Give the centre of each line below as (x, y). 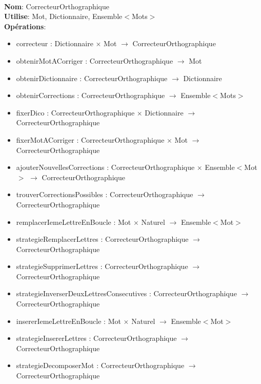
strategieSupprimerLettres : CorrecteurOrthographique (102, 266)
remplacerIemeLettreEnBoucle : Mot (74, 222)
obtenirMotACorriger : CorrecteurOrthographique (95, 60)
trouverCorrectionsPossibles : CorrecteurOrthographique (105, 194)
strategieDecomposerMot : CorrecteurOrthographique (100, 365)
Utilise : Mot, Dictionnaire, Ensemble (63, 16)
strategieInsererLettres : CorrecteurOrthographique (96, 338)
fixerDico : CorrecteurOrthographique (75, 112)
